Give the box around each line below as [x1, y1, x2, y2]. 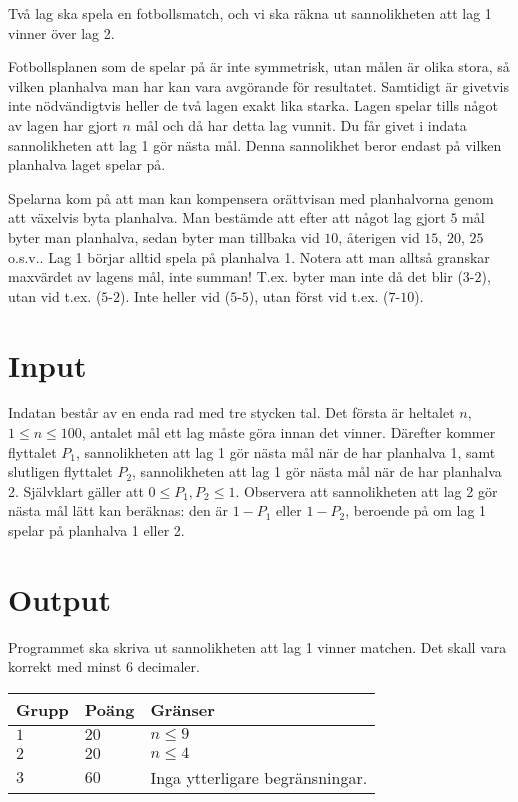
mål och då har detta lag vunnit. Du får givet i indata [135, 114, 467, 135]
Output [8, 578, 111, 619]
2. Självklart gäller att [8, 480, 144, 501]
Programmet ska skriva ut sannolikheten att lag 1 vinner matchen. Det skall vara [8, 636, 507, 657]
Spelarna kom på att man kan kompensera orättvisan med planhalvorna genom [8, 187, 494, 208]
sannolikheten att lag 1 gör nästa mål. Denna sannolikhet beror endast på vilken [8, 134, 502, 155]
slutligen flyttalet [8, 461, 113, 482]
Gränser [150, 697, 215, 721]
